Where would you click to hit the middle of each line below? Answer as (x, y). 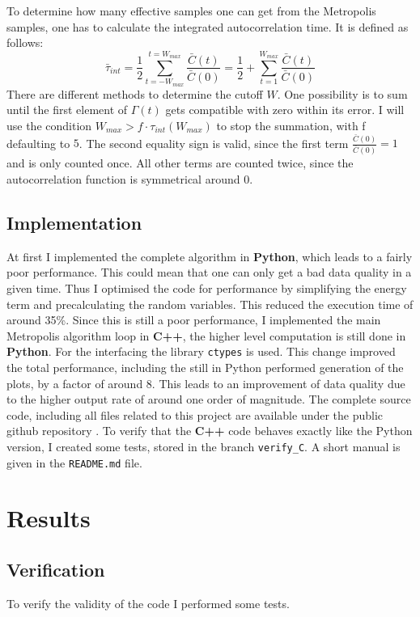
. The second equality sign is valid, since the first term (214, 143)
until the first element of (67, 110)
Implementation (74, 222)
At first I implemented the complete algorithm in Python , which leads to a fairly (210, 256)
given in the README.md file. (74, 462)
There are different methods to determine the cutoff (135, 93)
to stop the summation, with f (291, 125)
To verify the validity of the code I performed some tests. (148, 603)
